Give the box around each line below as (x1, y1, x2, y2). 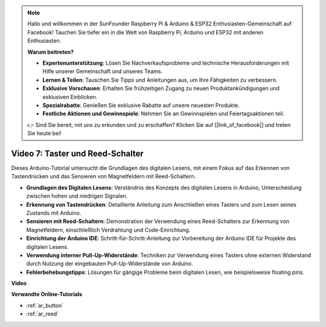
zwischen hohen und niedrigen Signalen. (26, 192, 128, 199)
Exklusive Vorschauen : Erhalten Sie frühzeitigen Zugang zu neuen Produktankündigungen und (42, 85, 280, 92)
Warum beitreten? (27, 48, 74, 56)
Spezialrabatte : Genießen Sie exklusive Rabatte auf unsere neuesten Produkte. (42, 102, 240, 109)
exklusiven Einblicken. (42, 93, 98, 100)
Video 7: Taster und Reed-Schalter (11, 148, 144, 158)
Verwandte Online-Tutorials (11, 291, 83, 298)
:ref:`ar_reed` (26, 310, 59, 317)
